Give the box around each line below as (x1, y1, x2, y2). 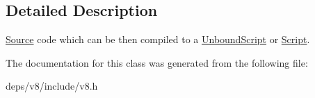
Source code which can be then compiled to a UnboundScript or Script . (6, 32, 310, 47)
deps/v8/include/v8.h (6, 79, 98, 93)
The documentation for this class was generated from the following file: (6, 55, 308, 70)
